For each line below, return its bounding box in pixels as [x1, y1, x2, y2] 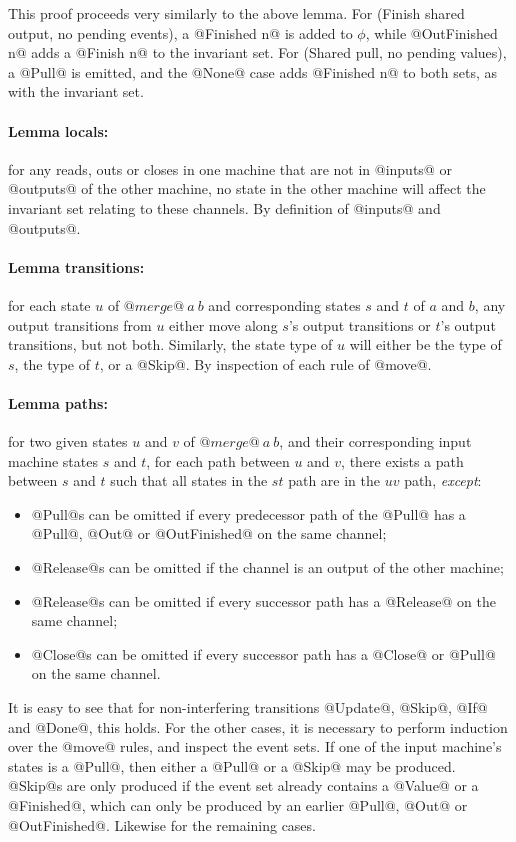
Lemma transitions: [8, 256, 145, 277]
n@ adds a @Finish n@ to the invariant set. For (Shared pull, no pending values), [8, 42, 507, 63]
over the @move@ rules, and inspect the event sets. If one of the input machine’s [8, 736, 502, 757]
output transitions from [8, 314, 152, 335]
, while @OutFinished [365, 22, 498, 43]
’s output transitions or [288, 314, 431, 335]
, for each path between [146, 450, 290, 471]
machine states [8, 450, 98, 471]
